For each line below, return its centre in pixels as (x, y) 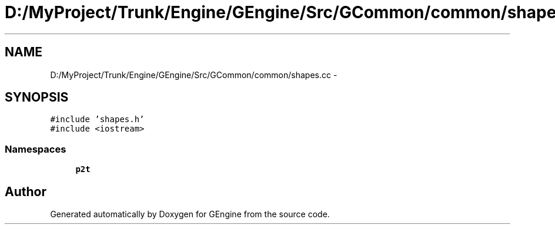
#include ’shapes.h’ (97, 119)
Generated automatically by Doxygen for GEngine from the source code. (190, 214)
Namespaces (36, 149)
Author (26, 191)
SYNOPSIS (37, 97)
